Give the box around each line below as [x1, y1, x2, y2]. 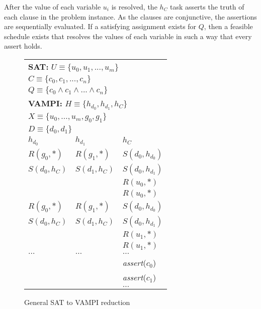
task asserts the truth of [170, 2, 244, 12]
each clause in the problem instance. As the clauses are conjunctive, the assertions [4, 11, 257, 22]
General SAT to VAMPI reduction [24, 296, 130, 307]
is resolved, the [111, 2, 157, 12]
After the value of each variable [4, 2, 101, 12]
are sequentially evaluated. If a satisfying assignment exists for [4, 21, 197, 32]
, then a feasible [204, 21, 253, 32]
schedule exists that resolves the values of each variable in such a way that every [4, 31, 252, 41]
